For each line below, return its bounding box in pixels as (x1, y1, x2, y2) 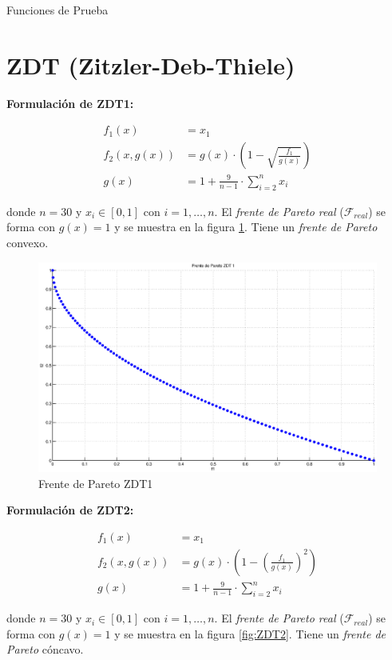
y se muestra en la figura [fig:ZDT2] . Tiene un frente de (114, 625, 386, 642)
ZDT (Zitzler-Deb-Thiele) (6, 48, 295, 81)
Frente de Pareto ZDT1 (38, 474, 153, 491)
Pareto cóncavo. (6, 641, 84, 658)
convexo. (6, 234, 49, 250)
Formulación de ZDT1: (6, 94, 134, 111)
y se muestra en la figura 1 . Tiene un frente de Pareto (114, 218, 378, 235)
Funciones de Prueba (6, 2, 109, 18)
